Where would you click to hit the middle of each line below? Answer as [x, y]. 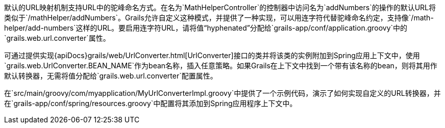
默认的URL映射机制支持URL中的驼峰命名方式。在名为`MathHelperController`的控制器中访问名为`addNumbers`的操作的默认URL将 [220, 7]
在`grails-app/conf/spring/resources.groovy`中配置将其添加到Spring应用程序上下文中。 [151, 103]
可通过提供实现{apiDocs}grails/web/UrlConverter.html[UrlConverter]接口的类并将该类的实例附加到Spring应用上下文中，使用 [212, 55]
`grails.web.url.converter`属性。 [57, 38]
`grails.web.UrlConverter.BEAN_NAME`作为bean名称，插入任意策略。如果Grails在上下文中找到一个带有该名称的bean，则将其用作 [221, 66]
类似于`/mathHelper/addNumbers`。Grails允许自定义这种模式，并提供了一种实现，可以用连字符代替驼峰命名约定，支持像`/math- [219, 18]
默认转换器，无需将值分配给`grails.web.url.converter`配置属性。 [111, 76]
